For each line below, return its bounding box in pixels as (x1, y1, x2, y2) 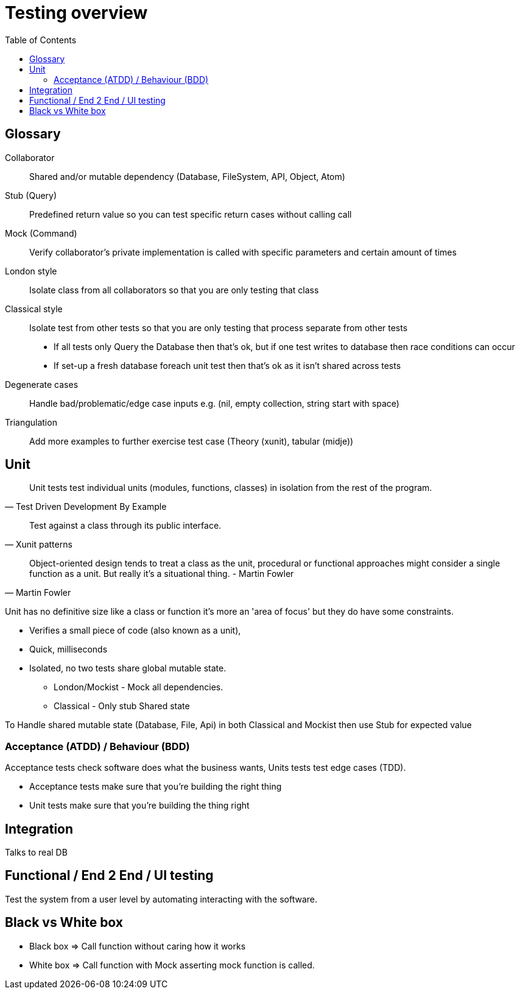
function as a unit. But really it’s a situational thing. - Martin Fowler (29, 568, 294, 579)
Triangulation (5, 417, 57, 427)
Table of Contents (5, 34, 77, 45)
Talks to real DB (5, 847, 68, 858)
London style (5, 265, 57, 276)
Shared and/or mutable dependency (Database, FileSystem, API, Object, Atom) (29, 171, 345, 182)
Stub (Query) (5, 190, 57, 201)
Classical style (5, 303, 63, 314)
